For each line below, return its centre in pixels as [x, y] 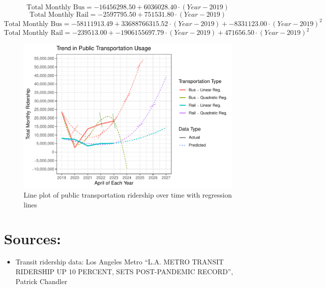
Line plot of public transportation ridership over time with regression [128, 195]
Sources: [32, 238]
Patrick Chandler [41, 281]
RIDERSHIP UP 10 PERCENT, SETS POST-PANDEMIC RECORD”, [124, 272]
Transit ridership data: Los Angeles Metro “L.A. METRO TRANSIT [119, 262]
